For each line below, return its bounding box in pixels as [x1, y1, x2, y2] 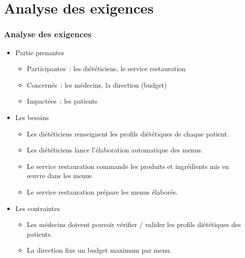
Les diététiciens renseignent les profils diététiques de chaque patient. [27, 128, 229, 138]
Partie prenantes [15, 47, 64, 57]
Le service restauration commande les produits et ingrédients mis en [27, 161, 229, 171]
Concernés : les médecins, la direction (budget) [27, 79, 167, 90]
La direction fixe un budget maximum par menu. [27, 245, 172, 255]
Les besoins [15, 112, 49, 122]
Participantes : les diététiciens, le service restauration [27, 63, 186, 74]
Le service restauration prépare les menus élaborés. [27, 186, 178, 197]
